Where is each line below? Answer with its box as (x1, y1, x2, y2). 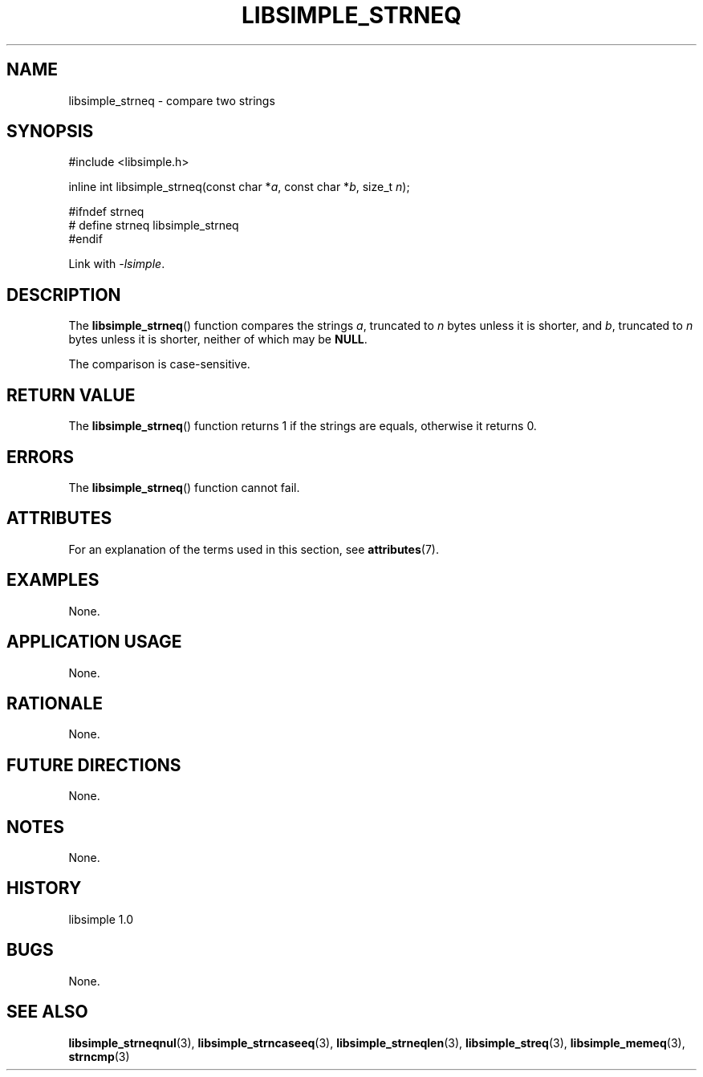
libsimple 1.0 (68, 912, 134, 926)
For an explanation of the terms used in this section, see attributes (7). (68, 542, 439, 556)
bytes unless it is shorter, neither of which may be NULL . (68, 332, 368, 347)
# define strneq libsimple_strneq (68, 218, 239, 233)
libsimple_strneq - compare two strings (68, 93, 275, 108)
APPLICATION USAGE (6, 632, 182, 652)
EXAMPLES (6, 570, 100, 591)
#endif (68, 232, 103, 246)
